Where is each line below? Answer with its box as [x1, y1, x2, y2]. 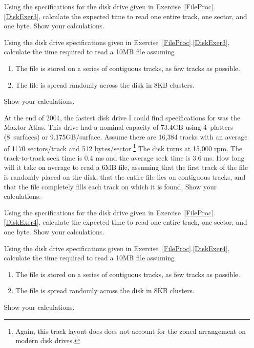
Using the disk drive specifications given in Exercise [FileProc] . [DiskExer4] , [4, 243, 230, 253]
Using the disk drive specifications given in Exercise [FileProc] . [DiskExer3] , [4, 37, 230, 47]
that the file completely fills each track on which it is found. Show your [4, 181, 217, 191]
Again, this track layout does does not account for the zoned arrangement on [15, 325, 246, 336]
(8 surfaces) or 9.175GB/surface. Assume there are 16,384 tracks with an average [4, 131, 248, 141]
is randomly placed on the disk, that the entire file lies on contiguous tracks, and [4, 171, 246, 182]
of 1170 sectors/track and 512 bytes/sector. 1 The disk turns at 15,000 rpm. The [4, 141, 242, 153]
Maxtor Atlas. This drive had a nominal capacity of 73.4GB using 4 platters [4, 122, 233, 132]
